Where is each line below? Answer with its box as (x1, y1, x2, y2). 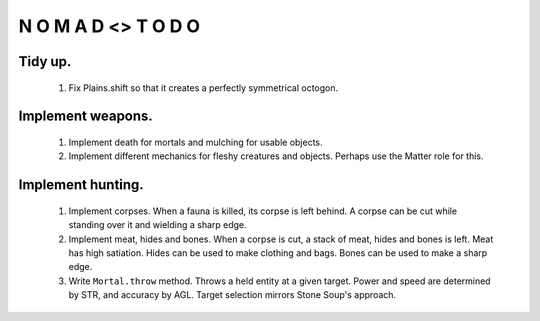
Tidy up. (18, 53, 72, 70)
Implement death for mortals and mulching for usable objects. (68, 136, 324, 148)
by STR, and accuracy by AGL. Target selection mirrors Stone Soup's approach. (68, 289, 397, 301)
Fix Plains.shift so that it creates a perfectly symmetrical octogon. (68, 81, 339, 94)
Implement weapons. (18, 108, 154, 125)
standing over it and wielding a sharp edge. (68, 219, 247, 231)
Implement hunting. (18, 176, 144, 194)
